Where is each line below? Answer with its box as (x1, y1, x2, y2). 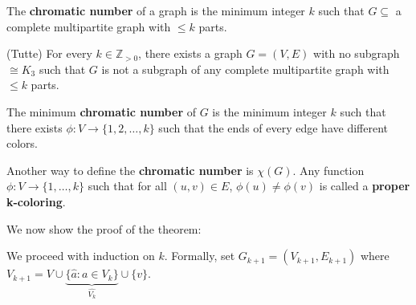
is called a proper (319, 177, 410, 194)
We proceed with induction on (6, 247, 155, 264)
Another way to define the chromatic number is (6, 161, 254, 178)
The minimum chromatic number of (6, 103, 196, 120)
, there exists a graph (138, 45, 243, 62)
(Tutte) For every (6, 45, 92, 62)
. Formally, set (164, 247, 235, 264)
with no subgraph (313, 45, 400, 62)
